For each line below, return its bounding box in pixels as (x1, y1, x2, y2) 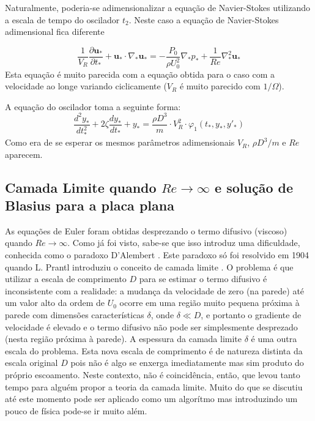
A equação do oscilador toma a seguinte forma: (5, 100, 181, 113)
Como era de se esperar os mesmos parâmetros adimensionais (5, 136, 235, 149)
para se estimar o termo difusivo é (139, 272, 267, 285)
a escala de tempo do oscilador (5, 13, 120, 26)
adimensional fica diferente (5, 25, 105, 38)
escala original (5, 356, 58, 369)
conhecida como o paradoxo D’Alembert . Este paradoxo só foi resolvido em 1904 (5, 248, 309, 261)
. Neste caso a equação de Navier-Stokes (128, 13, 279, 26)
